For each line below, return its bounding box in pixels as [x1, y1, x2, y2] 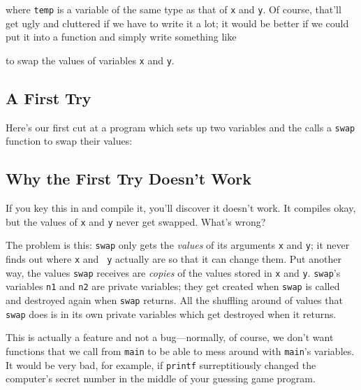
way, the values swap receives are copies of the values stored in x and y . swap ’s [6, 265, 341, 280]
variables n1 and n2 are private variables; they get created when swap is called [6, 279, 340, 294]
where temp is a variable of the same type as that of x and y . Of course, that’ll [6, 2, 341, 16]
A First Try [6, 87, 91, 108]
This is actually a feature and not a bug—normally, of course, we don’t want [6, 330, 334, 345]
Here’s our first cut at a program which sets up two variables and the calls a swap [6, 120, 355, 134]
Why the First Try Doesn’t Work [6, 168, 251, 189]
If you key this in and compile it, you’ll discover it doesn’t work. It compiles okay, [6, 201, 356, 215]
